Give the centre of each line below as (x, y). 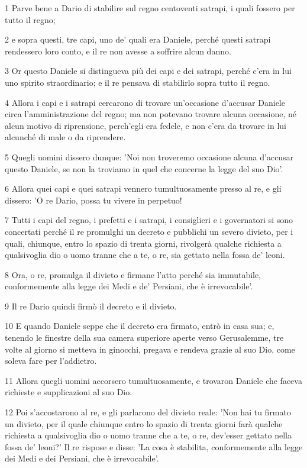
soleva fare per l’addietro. (51, 361)
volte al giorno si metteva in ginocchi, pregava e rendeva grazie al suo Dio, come (150, 349)
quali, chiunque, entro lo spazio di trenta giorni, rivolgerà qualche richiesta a (143, 243)
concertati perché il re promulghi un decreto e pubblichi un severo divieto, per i (149, 231)
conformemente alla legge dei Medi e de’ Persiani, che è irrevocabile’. (129, 286)
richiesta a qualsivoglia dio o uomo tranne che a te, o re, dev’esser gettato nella (148, 435)
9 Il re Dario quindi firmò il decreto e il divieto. (91, 306)
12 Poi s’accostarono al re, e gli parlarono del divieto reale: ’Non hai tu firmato (148, 412)
